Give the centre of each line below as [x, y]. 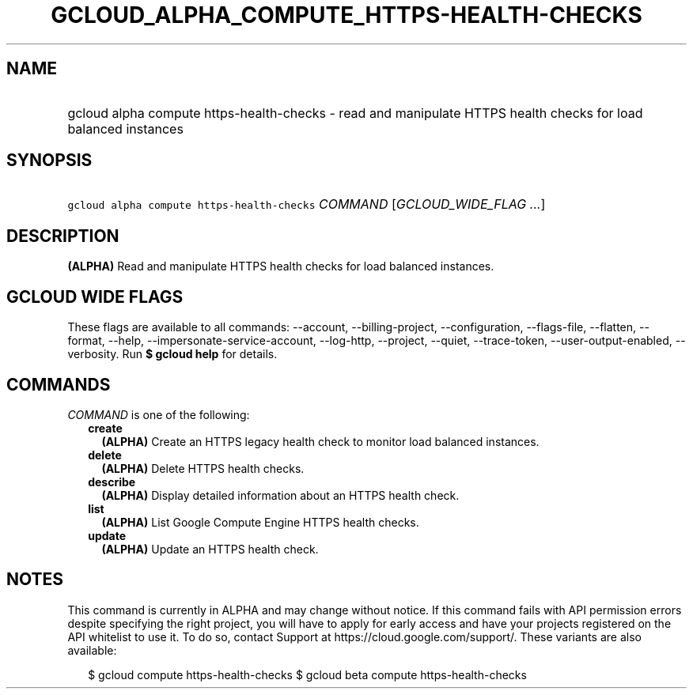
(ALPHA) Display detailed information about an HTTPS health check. [280, 495]
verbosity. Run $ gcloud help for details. [172, 354]
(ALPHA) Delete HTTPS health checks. [203, 468]
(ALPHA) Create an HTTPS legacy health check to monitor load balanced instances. [320, 441]
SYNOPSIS [49, 161]
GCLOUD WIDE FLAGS [95, 297]
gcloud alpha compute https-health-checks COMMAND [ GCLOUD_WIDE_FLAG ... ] [307, 204]
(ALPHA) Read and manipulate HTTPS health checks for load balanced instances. [281, 266]
